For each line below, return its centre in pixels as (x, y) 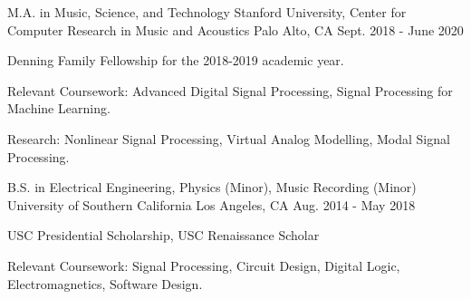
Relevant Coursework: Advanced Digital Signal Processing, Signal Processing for (230, 90)
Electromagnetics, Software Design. (105, 283)
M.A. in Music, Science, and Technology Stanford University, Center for (207, 12)
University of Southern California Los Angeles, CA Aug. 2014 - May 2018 (211, 204)
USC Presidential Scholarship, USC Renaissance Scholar (163, 235)
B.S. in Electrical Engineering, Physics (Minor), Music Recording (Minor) (212, 187)
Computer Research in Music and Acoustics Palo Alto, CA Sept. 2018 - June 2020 (235, 29)
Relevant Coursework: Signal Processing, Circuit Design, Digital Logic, (204, 265)
